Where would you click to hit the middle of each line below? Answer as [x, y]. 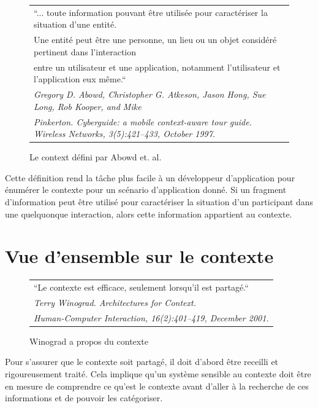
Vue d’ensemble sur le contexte [139, 256]
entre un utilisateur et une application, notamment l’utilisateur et [157, 67]
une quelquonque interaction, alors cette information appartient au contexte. [149, 214]
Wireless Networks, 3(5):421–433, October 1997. [125, 134]
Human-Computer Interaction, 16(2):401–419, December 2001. [151, 317]
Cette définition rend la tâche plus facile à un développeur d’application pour [150, 177]
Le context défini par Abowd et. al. [96, 157]
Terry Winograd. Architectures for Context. [115, 302]
